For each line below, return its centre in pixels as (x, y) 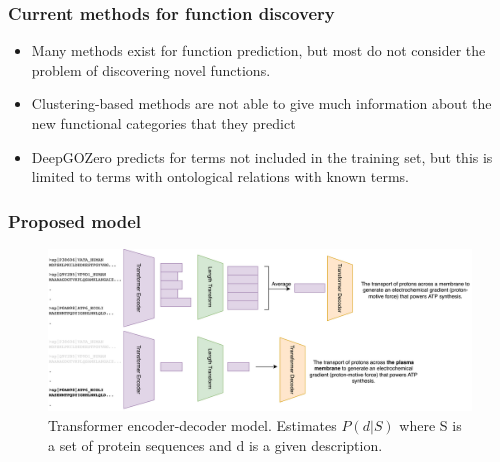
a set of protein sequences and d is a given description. (215, 444)
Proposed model (75, 220)
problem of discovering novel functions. (151, 69)
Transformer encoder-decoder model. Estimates (192, 424)
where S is (430, 424)
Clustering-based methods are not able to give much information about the (261, 103)
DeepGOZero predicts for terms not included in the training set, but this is (262, 156)
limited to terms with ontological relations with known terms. (220, 176)
